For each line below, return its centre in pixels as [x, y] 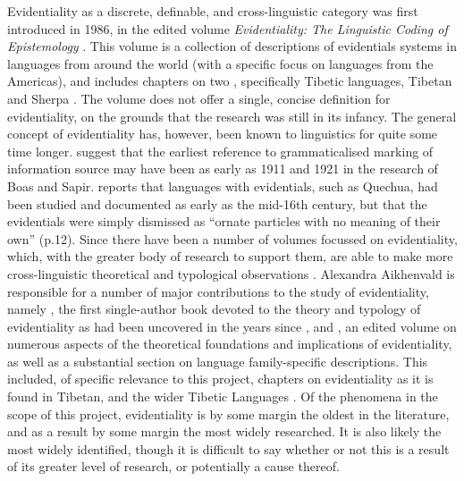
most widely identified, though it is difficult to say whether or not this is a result [228, 448]
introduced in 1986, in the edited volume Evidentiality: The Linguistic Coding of [228, 28]
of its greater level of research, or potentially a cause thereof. [173, 466]
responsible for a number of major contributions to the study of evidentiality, [218, 291]
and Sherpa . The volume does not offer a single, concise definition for [199, 98]
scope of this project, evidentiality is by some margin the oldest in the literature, [228, 413]
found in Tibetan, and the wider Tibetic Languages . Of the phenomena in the [223, 397]
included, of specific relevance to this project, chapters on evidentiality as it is [220, 379]
